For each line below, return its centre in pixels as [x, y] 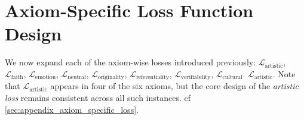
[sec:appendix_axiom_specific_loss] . [72, 109]
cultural [232, 78]
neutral [77, 78]
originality [111, 78]
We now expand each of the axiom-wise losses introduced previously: [130, 62]
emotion [45, 78]
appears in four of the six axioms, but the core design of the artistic [174, 86]
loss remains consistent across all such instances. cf [98, 97]
